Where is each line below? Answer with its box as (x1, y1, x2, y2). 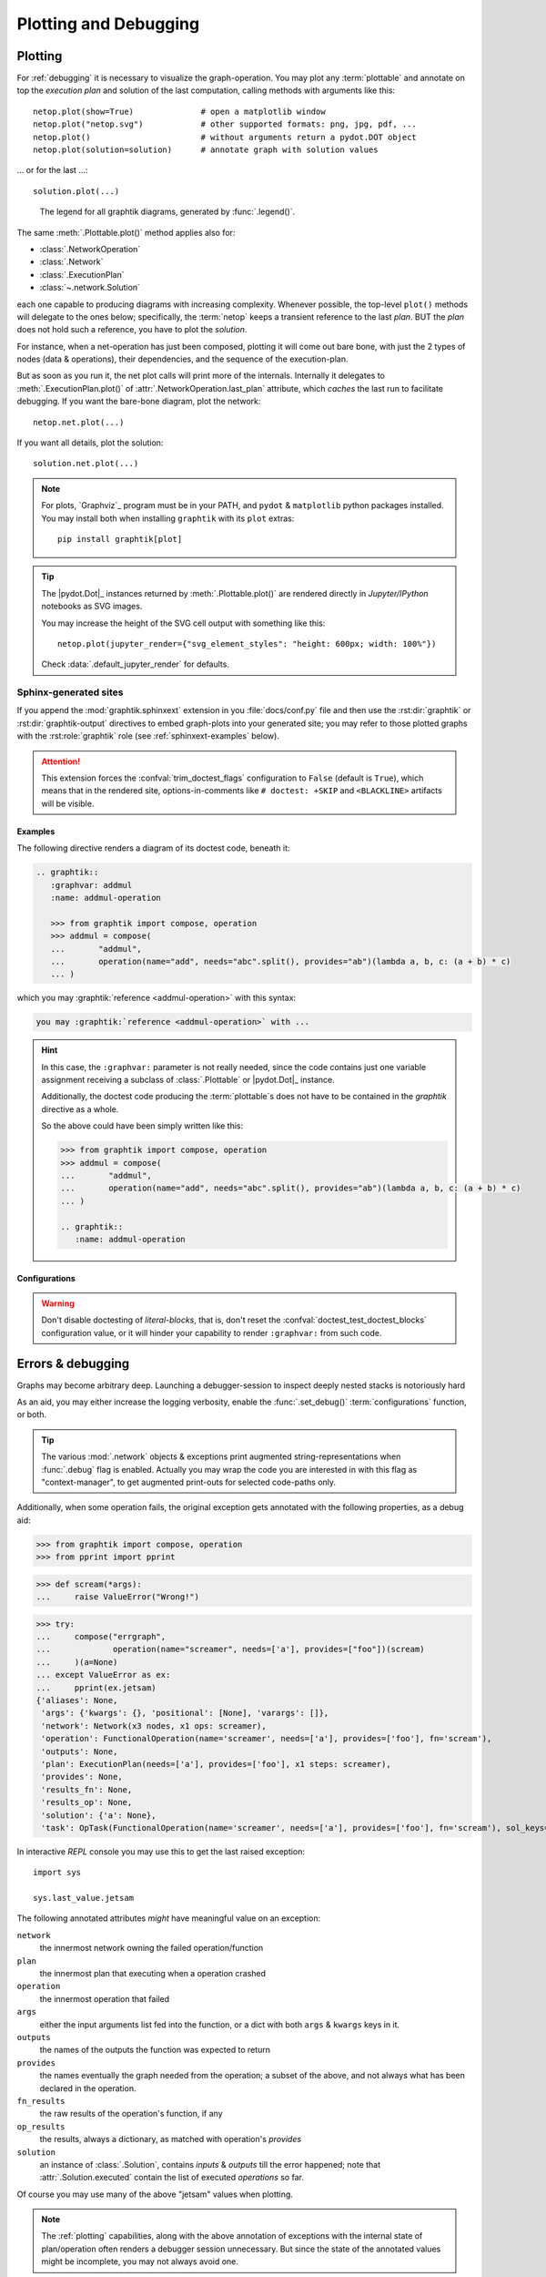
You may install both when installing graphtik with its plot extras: (41, 513, 295, 524)
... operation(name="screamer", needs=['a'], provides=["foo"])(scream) (35, 1644, 425, 1655)
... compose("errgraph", (35, 1631, 167, 1642)
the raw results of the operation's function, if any (39, 2109, 223, 2119)
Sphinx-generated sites (16, 686, 124, 699)
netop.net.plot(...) (33, 417, 125, 427)
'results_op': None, (41, 1797, 133, 1808)
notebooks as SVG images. (41, 601, 143, 612)
